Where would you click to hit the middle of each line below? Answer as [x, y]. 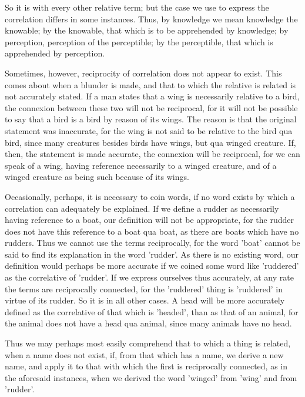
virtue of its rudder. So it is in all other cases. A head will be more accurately [145, 300]
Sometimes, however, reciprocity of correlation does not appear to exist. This [143, 73]
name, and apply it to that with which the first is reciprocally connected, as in [146, 366]
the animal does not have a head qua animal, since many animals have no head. [148, 323]
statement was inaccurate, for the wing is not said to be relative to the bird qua [149, 130]
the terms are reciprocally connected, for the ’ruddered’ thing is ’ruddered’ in [144, 288]
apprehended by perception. [55, 53]
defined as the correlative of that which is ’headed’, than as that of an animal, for [152, 311]
